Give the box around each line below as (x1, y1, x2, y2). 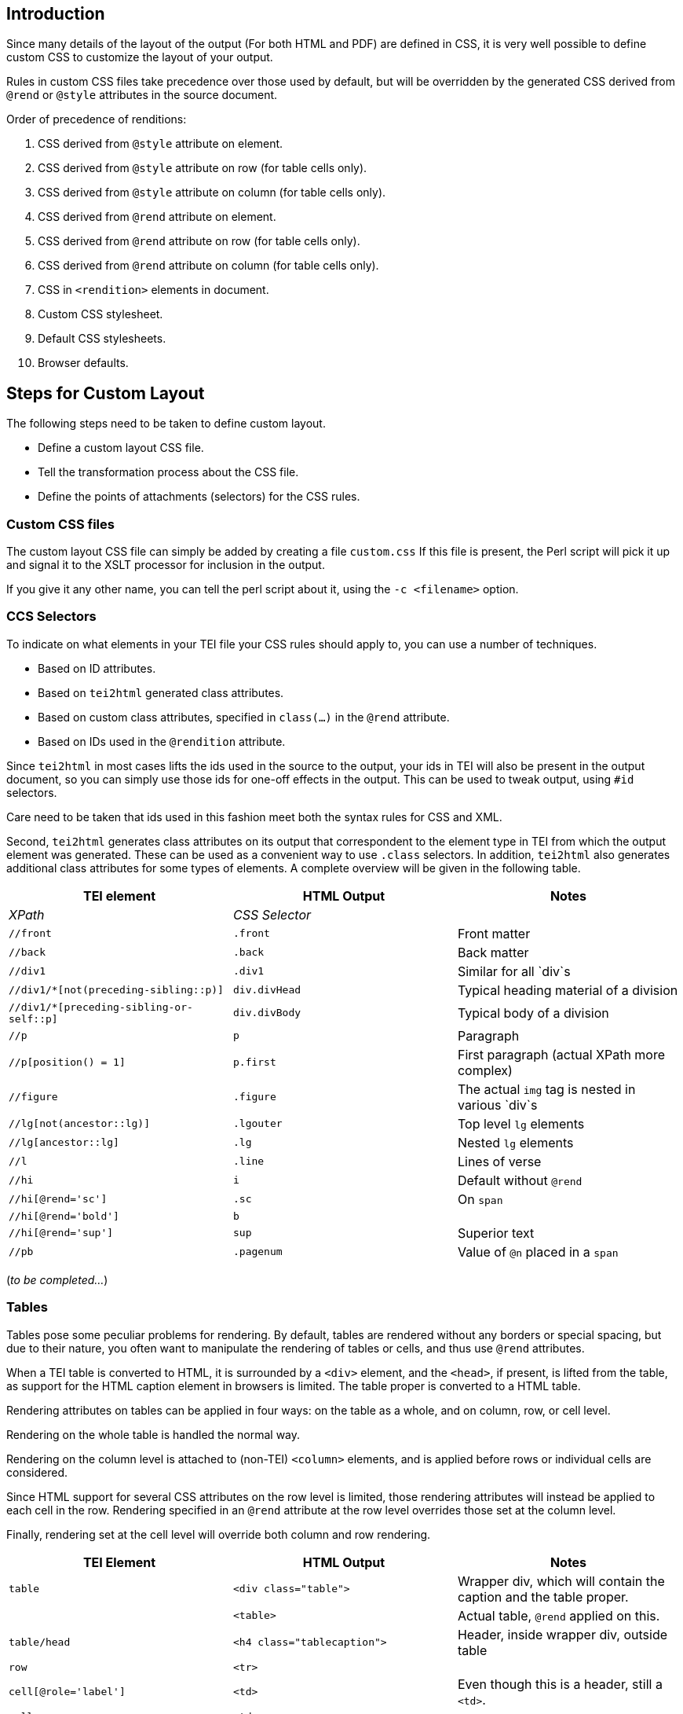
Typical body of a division (457, 1004, 609, 1021)
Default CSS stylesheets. (38, 332, 166, 346)
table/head (9, 1636, 71, 1649)
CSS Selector (232, 906, 312, 923)
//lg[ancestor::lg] (9, 1136, 119, 1149)
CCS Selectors (6, 608, 97, 625)
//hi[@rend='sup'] (9, 1227, 114, 1239)
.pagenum (232, 1246, 283, 1258)
